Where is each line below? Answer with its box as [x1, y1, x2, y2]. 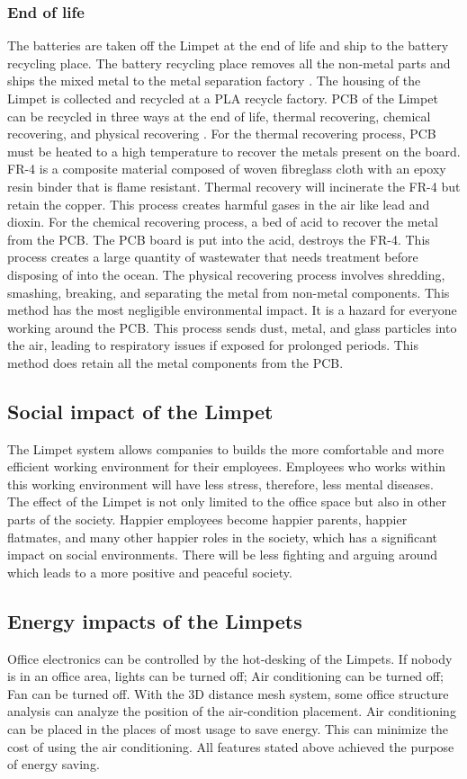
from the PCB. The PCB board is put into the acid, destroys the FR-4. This [7, 229, 430, 248]
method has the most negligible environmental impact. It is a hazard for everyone [7, 300, 457, 319]
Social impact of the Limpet [7, 397, 274, 425]
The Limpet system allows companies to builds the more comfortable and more [7, 439, 445, 458]
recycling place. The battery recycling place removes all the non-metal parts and [7, 53, 451, 72]
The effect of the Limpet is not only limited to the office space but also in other [7, 492, 447, 511]
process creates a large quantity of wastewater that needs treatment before [7, 247, 418, 266]
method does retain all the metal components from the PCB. [7, 353, 344, 372]
